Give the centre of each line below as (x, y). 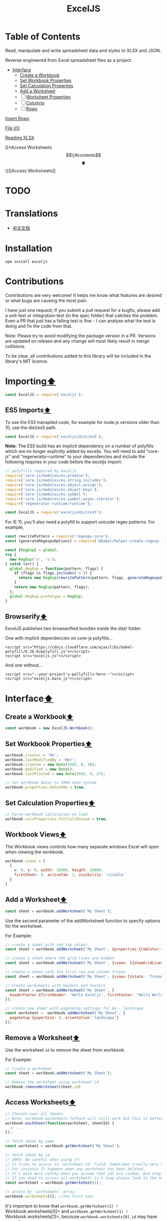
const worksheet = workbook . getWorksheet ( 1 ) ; (53, 1183)
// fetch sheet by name (30, 1141)
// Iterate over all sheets (34, 1114)
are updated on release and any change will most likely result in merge (78, 341)
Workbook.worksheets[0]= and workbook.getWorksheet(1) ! (67, 1211)
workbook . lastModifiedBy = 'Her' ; (41, 760)
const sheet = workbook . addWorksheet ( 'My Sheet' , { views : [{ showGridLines (84, 963)
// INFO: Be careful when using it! (43, 1159)
